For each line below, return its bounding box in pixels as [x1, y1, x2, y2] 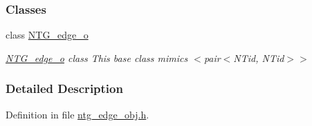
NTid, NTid [233, 50, 284, 65]
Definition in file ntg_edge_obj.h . [6, 107, 149, 121]
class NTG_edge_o [6, 28, 89, 42]
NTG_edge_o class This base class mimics [6, 50, 188, 65]
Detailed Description [6, 80, 123, 97]
